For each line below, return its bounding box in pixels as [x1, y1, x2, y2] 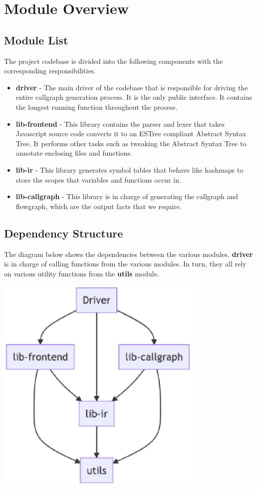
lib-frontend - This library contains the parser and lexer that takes [15, 118, 225, 129]
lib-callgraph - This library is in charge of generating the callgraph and [15, 191, 239, 202]
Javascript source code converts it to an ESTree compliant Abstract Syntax [15, 128, 247, 139]
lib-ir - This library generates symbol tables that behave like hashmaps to [15, 164, 244, 175]
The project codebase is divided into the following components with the [4, 55, 223, 66]
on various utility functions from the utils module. [4, 268, 159, 278]
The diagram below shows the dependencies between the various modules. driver [4, 248, 253, 259]
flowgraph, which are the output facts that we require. [15, 201, 182, 211]
